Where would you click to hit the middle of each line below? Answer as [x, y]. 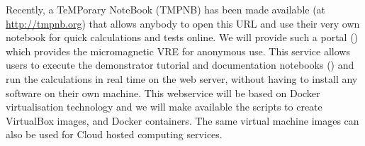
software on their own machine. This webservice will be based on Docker [163, 92]
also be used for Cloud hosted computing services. [114, 134]
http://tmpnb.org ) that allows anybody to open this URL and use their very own [183, 23]
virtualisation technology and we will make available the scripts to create [164, 107]
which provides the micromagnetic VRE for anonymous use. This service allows [178, 51]
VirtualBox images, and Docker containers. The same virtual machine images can [182, 120]
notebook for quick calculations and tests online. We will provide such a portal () [182, 37]
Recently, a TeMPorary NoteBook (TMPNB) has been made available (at [166, 9]
